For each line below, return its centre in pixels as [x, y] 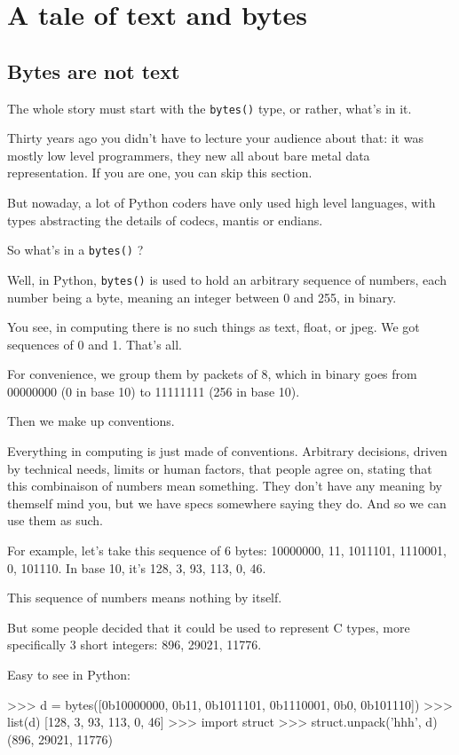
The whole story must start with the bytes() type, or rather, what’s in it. [210, 108]
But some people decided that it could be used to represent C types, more [209, 627]
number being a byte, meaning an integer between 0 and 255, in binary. [202, 297]
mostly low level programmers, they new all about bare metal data [189, 155]
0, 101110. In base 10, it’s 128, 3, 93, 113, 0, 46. [137, 567]
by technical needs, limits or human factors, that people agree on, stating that [220, 468]
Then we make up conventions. [91, 421]
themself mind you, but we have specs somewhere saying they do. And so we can [227, 503]
